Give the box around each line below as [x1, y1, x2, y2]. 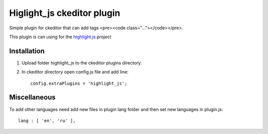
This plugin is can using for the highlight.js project [9, 34, 112, 40]
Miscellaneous [9, 93, 56, 102]
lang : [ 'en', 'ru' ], [18, 118, 76, 124]
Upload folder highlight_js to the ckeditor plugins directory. [21, 60, 142, 66]
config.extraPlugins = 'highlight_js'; [30, 80, 128, 86]
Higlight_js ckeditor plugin [9, 7, 121, 18]
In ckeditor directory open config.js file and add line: [21, 69, 129, 75]
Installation [9, 47, 45, 55]
